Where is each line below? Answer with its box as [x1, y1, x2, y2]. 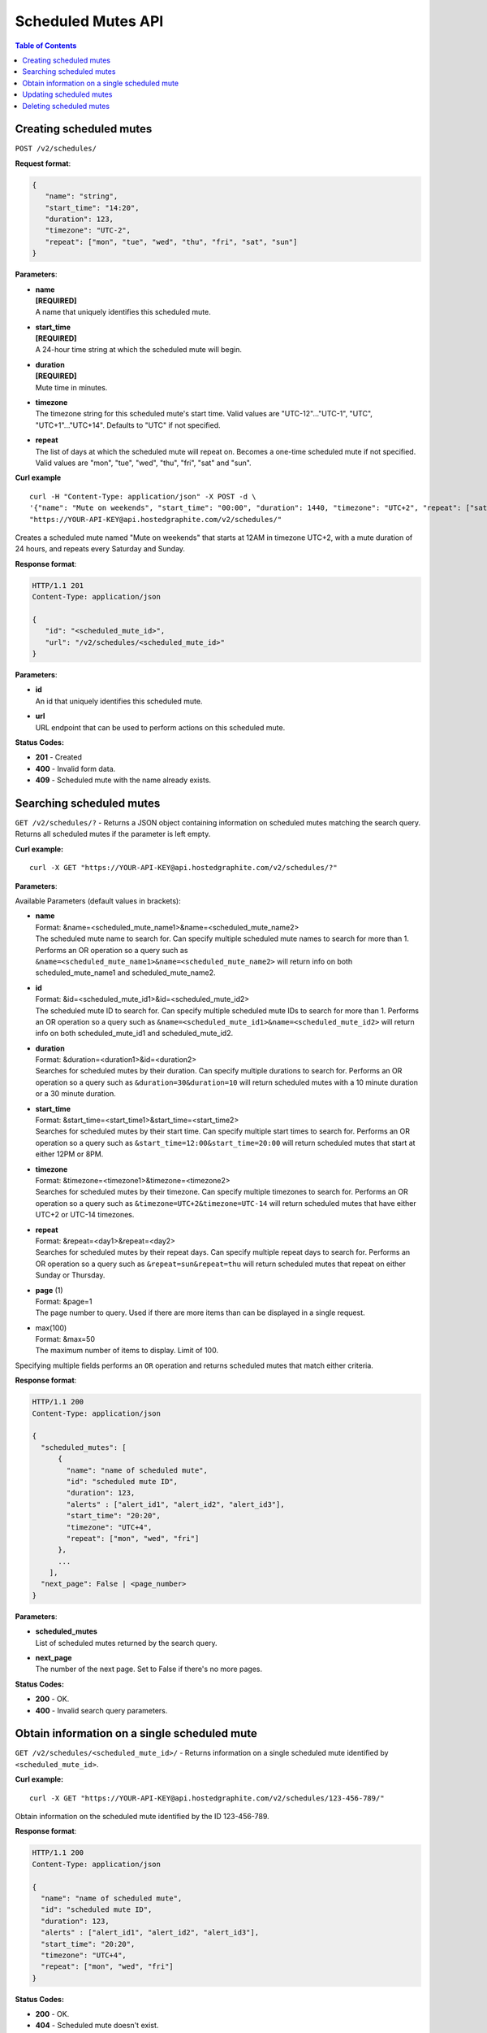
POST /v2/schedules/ [15, 144, 97, 154]
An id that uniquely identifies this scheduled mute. [35, 696, 203, 706]
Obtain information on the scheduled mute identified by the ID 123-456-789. [15, 1812, 269, 1822]
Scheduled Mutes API [15, 12, 164, 30]
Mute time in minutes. [35, 382, 108, 392]
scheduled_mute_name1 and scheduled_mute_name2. [35, 968, 216, 977]
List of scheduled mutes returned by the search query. [35, 1638, 218, 1648]
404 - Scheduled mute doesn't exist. [35, 2021, 159, 2031]
